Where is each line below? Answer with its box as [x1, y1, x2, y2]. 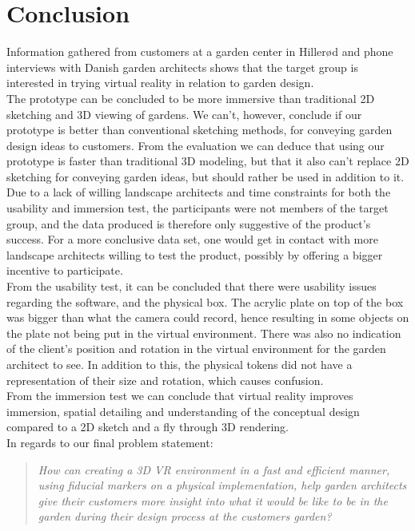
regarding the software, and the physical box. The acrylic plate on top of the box [6, 293, 404, 310]
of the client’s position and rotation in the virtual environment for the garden [6, 340, 386, 357]
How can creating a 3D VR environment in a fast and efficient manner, [38, 461, 390, 478]
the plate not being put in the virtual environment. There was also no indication [6, 324, 401, 341]
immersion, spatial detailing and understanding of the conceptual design [6, 402, 360, 419]
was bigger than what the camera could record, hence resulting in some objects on [6, 309, 409, 326]
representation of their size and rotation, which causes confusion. [6, 371, 324, 388]
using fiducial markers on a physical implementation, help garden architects [38, 477, 407, 493]
